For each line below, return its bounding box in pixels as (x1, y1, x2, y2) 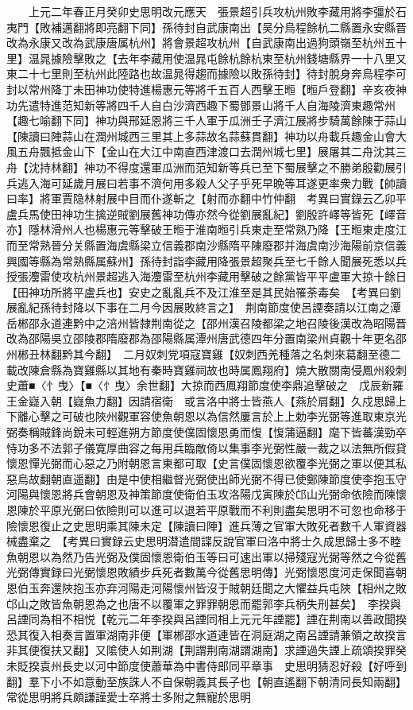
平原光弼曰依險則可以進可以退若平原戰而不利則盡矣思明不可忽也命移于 (39, 502, 407, 518)
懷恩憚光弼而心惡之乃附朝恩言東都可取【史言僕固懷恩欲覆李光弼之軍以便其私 (6, 455, 407, 471)
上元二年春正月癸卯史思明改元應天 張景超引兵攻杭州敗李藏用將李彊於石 (28, 3, 407, 19)
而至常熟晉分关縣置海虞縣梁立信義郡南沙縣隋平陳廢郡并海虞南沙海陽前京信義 (6, 236, 407, 253)
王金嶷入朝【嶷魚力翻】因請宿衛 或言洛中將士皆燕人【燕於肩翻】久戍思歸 (6, 392, 396, 409)
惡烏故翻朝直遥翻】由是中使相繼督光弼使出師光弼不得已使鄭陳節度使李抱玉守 (6, 470, 407, 487)
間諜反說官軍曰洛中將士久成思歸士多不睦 (189, 533, 401, 549)
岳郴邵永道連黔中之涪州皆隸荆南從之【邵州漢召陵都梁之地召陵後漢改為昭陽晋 (6, 314, 407, 331)
